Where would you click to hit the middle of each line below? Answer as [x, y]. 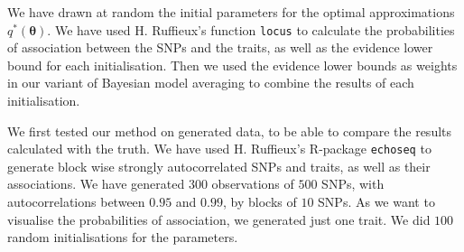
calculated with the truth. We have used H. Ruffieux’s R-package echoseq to [219, 149]
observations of [253, 184]
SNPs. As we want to [376, 202]
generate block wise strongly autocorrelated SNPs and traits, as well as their [219, 166]
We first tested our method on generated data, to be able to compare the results [230, 131]
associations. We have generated [96, 184]
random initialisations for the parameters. [123, 237]
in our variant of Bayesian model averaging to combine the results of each [211, 83]
